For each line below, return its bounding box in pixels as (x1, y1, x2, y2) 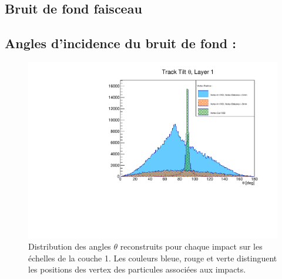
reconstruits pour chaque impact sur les (120, 240, 263, 253)
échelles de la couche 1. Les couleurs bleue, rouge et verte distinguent (28, 251, 277, 264)
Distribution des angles (28, 240, 111, 253)
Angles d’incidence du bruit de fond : (5, 34, 236, 52)
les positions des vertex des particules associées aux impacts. (28, 263, 246, 275)
